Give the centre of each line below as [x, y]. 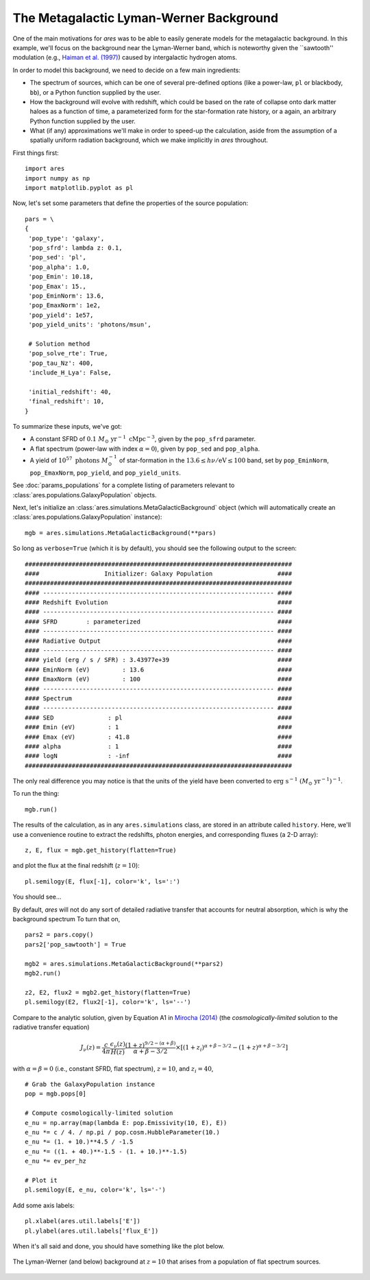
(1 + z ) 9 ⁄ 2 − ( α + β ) [150, 1044]
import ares [45, 169]
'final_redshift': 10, [66, 402]
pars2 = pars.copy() [59, 935]
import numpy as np [58, 178]
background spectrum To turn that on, [66, 919]
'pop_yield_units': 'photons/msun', [90, 325]
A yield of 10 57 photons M [69, 460]
